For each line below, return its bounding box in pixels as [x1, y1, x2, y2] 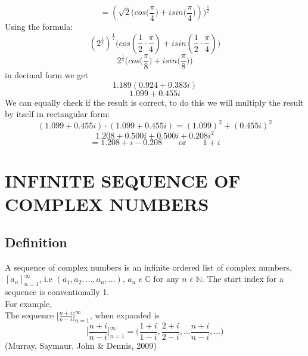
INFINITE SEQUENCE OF [5, 168, 241, 192]
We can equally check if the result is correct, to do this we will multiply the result [5, 96, 304, 108]
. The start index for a [201, 272, 284, 285]
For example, [5, 297, 52, 309]
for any [153, 272, 179, 285]
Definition [5, 232, 67, 251]
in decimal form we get [5, 69, 89, 81]
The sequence [5, 309, 54, 321]
